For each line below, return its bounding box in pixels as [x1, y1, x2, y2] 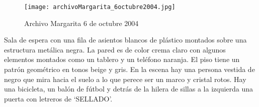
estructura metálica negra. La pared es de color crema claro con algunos [4, 44, 226, 54]
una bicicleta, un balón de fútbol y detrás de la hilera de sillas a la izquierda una [4, 83, 253, 94]
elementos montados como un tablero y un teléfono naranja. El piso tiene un [4, 54, 240, 64]
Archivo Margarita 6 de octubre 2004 [24, 17, 139, 28]
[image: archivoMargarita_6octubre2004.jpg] [24, 3, 176, 10]
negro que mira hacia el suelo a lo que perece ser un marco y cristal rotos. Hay [4, 73, 246, 84]
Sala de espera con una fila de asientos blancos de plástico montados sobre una [4, 34, 247, 45]
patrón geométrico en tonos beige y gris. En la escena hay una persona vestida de [4, 64, 255, 74]
